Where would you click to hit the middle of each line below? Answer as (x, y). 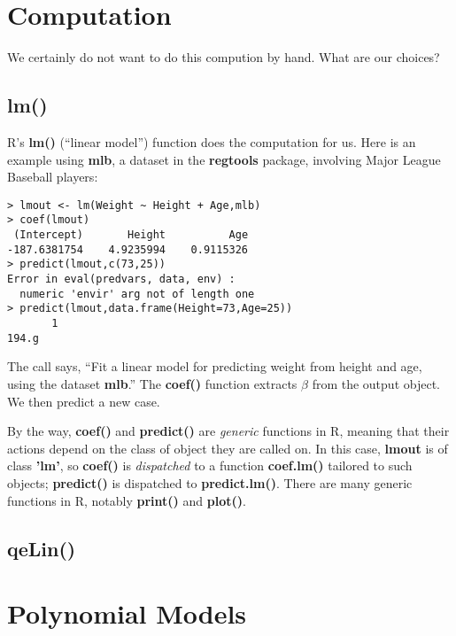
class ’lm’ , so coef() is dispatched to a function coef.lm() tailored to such (210, 465)
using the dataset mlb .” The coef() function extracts (152, 384)
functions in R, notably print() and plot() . (127, 500)
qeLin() (42, 548)
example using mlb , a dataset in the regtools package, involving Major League (224, 159)
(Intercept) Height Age (131, 235)
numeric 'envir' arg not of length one (137, 294)
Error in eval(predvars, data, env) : (121, 279)
